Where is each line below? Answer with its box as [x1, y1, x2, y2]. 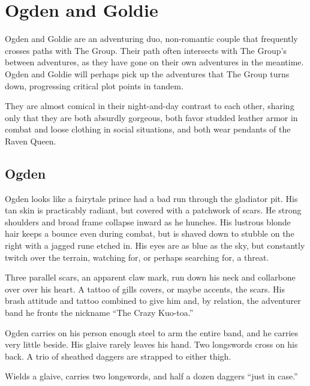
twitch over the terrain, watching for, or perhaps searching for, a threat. [5, 251, 269, 263]
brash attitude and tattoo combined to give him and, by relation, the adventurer [5, 294, 301, 307]
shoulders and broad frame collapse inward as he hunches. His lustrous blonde [5, 215, 291, 228]
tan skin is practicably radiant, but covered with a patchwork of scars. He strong [5, 204, 302, 216]
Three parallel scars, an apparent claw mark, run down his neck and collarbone [5, 271, 296, 284]
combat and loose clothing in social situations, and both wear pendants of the [5, 123, 291, 135]
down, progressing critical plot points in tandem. [5, 79, 183, 92]
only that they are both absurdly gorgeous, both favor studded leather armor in [5, 111, 298, 123]
